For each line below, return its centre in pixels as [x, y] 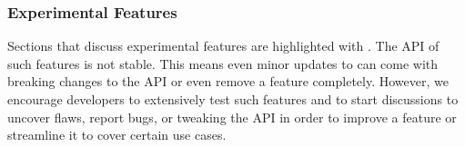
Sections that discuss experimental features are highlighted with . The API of [223, 46]
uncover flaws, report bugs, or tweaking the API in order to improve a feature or [232, 117]
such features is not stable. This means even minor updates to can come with [223, 63]
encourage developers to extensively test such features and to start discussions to [233, 99]
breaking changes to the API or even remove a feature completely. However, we [228, 81]
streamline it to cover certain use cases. [117, 135]
